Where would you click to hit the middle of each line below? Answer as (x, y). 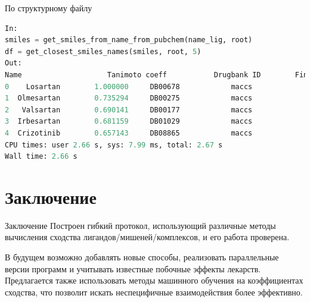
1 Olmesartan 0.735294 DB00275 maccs (129, 98)
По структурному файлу (49, 8)
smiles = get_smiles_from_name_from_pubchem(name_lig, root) (129, 40)
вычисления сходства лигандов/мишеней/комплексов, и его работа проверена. (147, 237)
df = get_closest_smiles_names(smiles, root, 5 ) (103, 51)
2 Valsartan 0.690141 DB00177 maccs (129, 110)
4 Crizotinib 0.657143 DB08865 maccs (129, 133)
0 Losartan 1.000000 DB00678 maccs (129, 86)
